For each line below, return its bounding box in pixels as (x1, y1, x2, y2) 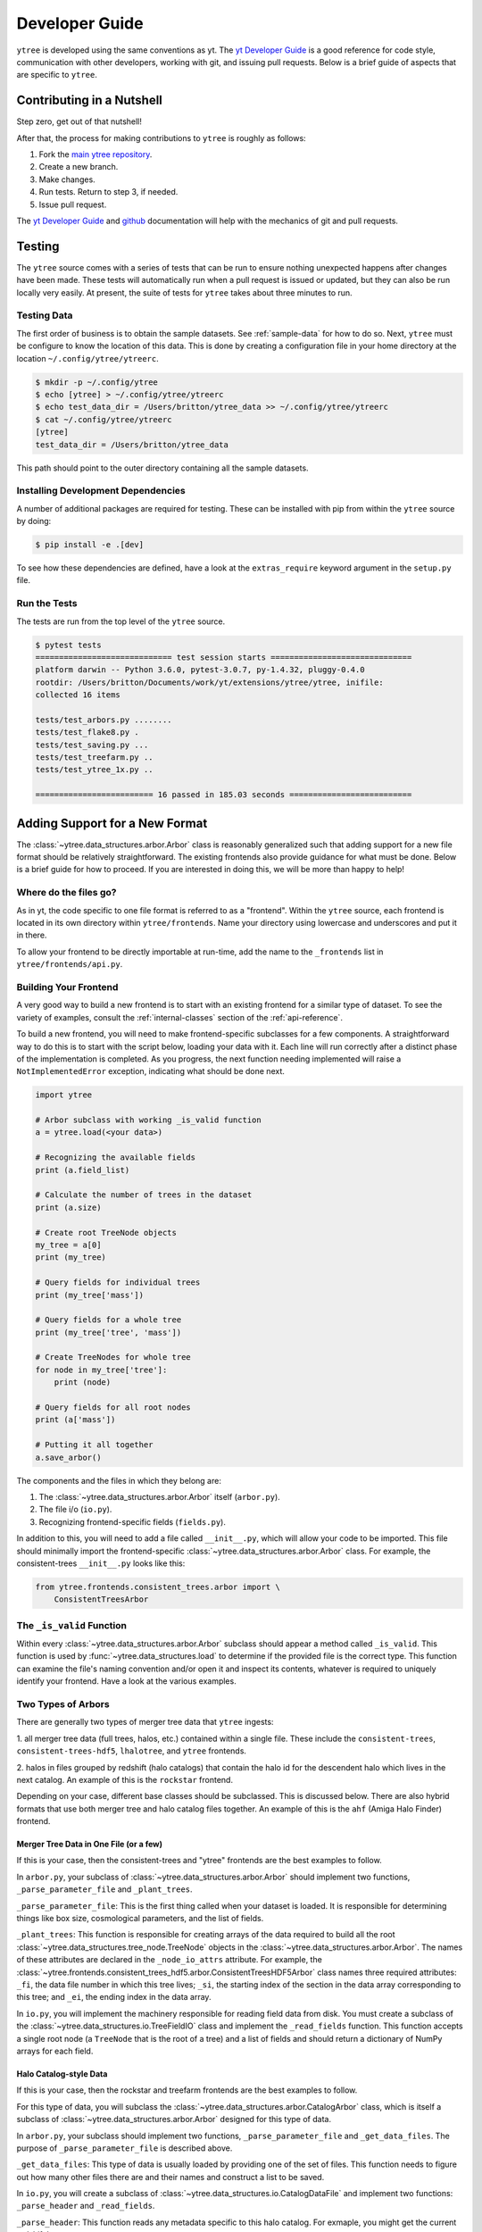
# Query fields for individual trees (35, 1278, 201, 1287)
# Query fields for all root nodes (35, 1403, 191, 1412)
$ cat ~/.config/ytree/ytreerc (35, 414, 173, 424)
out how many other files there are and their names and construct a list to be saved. (16, 2171, 325, 2182)
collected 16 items (35, 690, 120, 700)
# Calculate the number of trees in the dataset (35, 1190, 253, 1200)
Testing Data (16, 309, 73, 321)
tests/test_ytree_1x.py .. (35, 764, 154, 775)
